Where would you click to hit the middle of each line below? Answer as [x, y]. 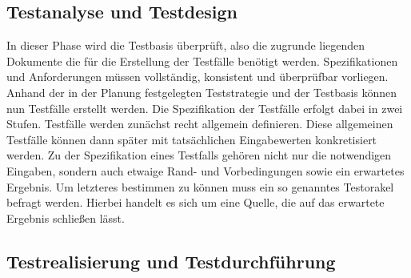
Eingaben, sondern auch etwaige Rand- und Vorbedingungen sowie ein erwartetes [205, 170]
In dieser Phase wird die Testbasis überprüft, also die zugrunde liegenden [186, 45]
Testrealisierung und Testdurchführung [171, 261]
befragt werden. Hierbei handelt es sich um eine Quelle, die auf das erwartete [196, 202]
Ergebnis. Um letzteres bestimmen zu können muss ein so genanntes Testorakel [200, 186]
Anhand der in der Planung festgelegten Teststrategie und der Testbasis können [202, 92]
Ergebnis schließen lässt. [66, 218]
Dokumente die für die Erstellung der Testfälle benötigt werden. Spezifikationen [202, 60]
